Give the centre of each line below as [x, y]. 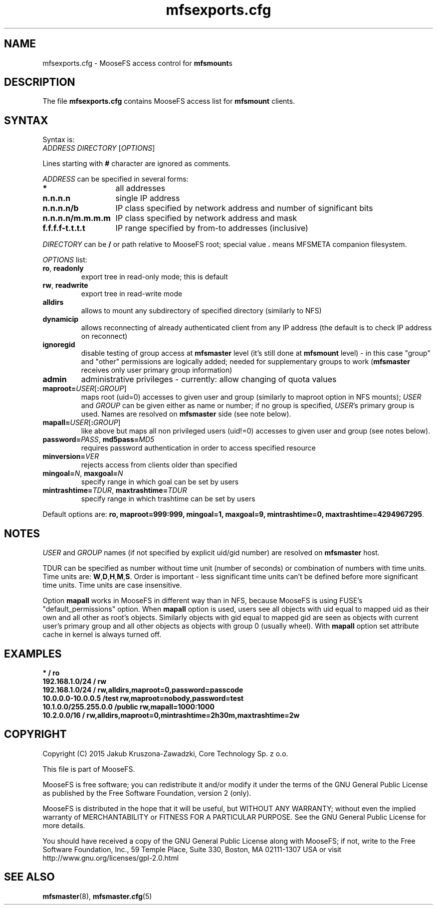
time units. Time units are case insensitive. [112, 585]
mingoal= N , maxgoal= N [83, 473]
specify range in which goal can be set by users [160, 482]
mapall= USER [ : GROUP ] [82, 423]
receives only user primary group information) [157, 370]
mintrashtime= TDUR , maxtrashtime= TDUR [115, 490]
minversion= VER [71, 456]
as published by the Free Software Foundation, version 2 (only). [147, 793]
